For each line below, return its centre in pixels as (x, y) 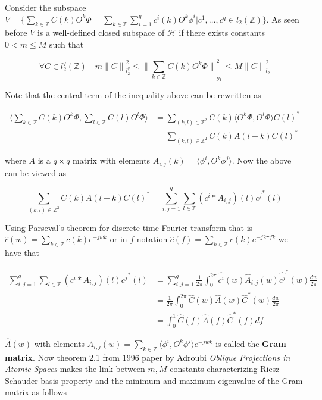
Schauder (21, 380)
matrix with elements (112, 160)
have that (22, 253)
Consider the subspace (46, 7)
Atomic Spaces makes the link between (75, 369)
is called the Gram (251, 343)
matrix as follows (36, 392)
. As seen (283, 19)
